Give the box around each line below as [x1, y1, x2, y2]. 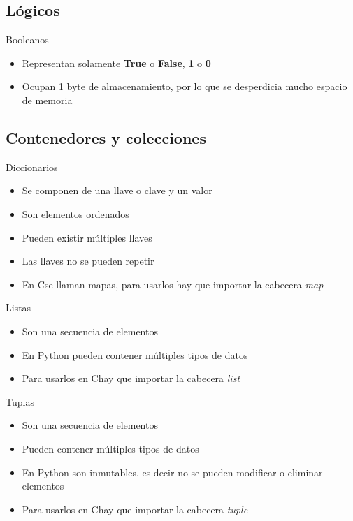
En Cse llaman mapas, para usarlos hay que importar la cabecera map [22, 277, 324, 291]
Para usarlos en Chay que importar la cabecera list [22, 371, 240, 386]
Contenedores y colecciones [6, 126, 206, 148]
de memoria [22, 92, 73, 107]
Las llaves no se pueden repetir [22, 254, 154, 268]
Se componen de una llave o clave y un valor [22, 183, 212, 198]
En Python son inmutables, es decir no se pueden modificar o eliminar [22, 464, 323, 479]
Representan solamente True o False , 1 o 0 [22, 55, 211, 70]
